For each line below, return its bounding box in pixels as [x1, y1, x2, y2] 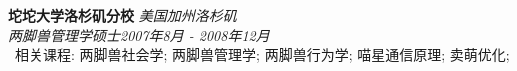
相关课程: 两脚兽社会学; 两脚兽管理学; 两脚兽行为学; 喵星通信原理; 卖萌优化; [15, 44, 510, 65]
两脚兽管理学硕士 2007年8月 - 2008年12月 [8, 24, 270, 45]
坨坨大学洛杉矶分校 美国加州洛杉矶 [8, 5, 237, 25]
